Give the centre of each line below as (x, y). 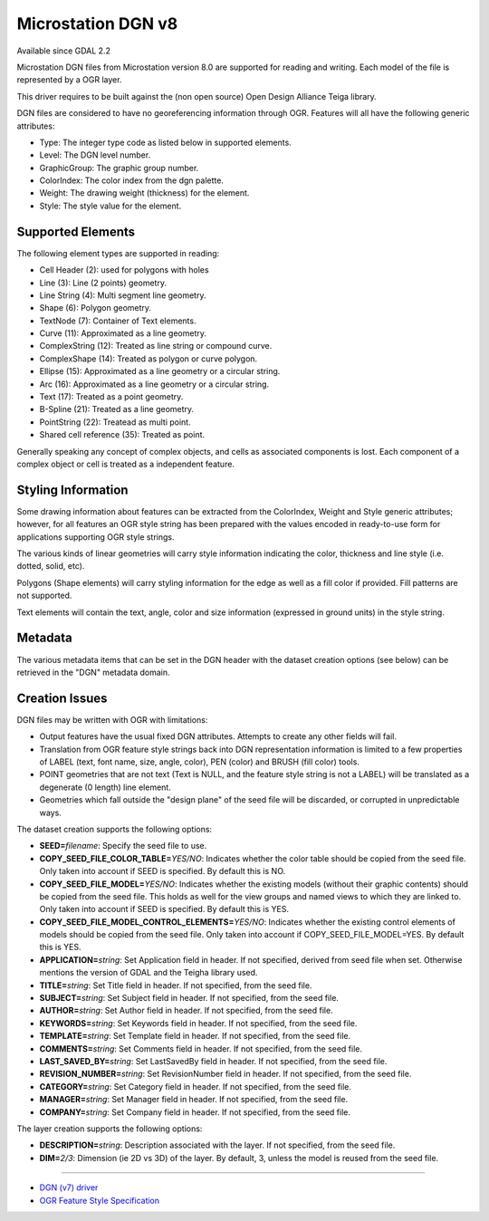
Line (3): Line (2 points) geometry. (103, 283)
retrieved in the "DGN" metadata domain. (93, 672)
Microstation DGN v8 (97, 24)
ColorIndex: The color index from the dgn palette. (131, 180)
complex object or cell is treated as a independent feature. (126, 464)
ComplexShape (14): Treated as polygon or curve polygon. (149, 359)
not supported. (44, 596)
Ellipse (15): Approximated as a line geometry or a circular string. (160, 371)
